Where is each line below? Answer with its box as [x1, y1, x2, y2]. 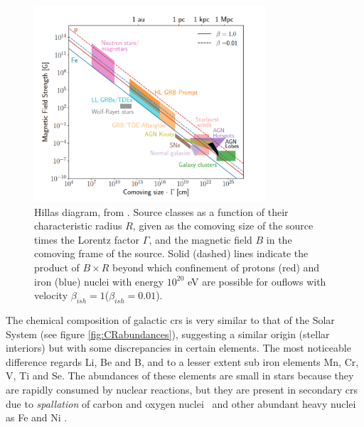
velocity [34, 288, 68, 303]
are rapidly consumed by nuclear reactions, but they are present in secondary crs [6, 382, 358, 396]
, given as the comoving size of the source [132, 218, 314, 233]
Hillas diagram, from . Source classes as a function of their [34, 204, 289, 219]
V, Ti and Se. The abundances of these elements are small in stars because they [6, 368, 354, 383]
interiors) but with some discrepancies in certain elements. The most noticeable [6, 340, 351, 355]
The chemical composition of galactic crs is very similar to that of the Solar [6, 312, 335, 327]
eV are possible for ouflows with [188, 274, 326, 288]
